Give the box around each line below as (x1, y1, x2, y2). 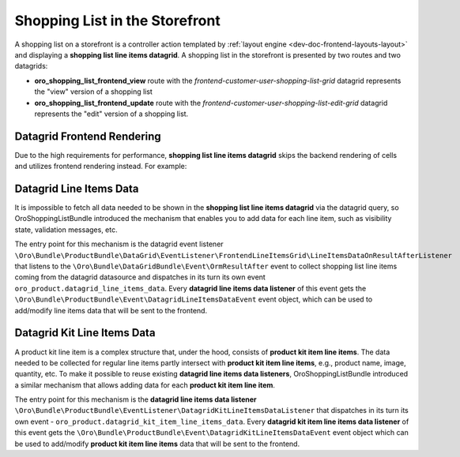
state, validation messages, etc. (14, 225, 118, 234)
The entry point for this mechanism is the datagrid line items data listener (14, 395, 257, 404)
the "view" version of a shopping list (34, 87, 153, 96)
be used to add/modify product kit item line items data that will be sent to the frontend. (14, 439, 300, 448)
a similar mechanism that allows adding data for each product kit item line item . (14, 380, 276, 390)
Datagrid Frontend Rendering (14, 129, 161, 143)
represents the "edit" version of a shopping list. (34, 109, 189, 118)
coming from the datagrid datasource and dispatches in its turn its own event (14, 272, 266, 282)
